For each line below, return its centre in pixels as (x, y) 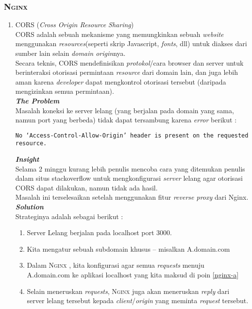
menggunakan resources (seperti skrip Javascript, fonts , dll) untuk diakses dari (131, 43)
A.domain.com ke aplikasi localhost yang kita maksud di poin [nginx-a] (133, 275)
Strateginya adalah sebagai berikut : (69, 216)
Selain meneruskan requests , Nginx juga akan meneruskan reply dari (128, 291)
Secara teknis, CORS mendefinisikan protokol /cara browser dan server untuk (129, 62)
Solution (29, 207)
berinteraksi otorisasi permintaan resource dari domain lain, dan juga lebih (127, 72)
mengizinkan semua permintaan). (65, 91)
